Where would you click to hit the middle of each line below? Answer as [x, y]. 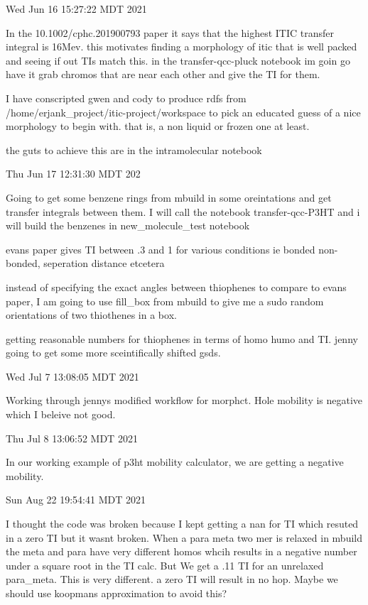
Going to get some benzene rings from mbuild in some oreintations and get [169, 197]
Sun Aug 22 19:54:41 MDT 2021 [76, 500]
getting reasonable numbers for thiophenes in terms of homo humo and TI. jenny [182, 338]
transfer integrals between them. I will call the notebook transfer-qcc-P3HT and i [183, 211]
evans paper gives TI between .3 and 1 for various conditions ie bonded [161, 249]
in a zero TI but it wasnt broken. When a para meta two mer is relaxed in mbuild [184, 537]
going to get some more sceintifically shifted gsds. [113, 353]
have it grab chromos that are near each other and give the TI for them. [163, 74]
